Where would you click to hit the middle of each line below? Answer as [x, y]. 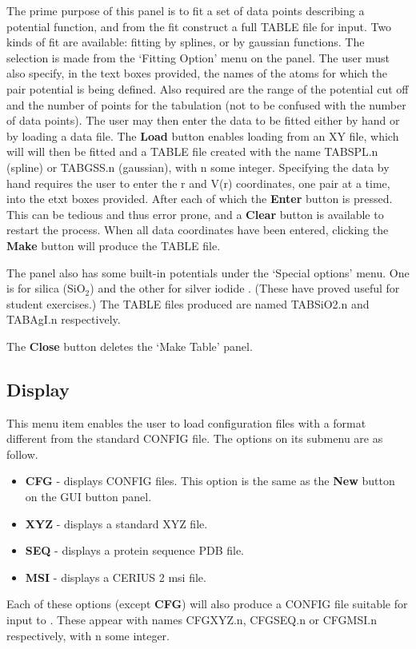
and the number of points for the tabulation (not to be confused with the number [206, 104]
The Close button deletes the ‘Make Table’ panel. [130, 346]
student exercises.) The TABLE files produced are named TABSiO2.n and [188, 303]
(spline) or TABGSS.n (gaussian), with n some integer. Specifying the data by [198, 167]
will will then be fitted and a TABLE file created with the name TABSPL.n [192, 151]
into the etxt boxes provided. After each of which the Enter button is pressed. [200, 199]
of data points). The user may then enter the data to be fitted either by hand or [203, 120]
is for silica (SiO [46, 288]
